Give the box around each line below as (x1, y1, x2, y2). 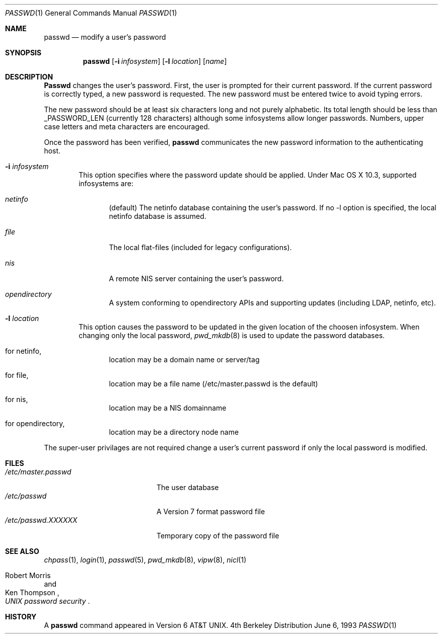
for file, (5, 371, 29, 379)
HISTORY (5, 612, 37, 621)
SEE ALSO (5, 547, 39, 555)
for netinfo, (5, 347, 42, 355)
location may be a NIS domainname (109, 404, 227, 412)
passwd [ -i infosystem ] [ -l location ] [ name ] (83, 57, 227, 65)
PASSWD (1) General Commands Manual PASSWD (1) (5, 9, 177, 17)
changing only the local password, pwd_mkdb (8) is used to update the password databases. (79, 331, 385, 340)
